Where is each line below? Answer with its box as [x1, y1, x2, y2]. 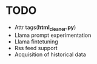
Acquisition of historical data [14, 51, 86, 58]
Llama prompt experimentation [14, 31, 92, 39]
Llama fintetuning [14, 37, 58, 45]
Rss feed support [14, 44, 58, 51]
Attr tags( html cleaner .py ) [14, 24, 76, 32]
